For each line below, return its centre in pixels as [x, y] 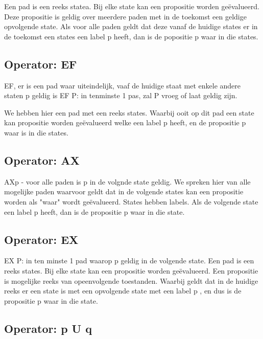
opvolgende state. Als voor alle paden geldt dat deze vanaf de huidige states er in [131, 26]
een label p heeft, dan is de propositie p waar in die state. [94, 211]
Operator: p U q [48, 328]
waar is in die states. [36, 132]
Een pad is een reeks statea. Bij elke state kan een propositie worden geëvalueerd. [132, 6]
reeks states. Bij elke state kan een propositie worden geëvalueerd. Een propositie [131, 270]
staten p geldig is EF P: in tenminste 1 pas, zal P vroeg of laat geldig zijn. [121, 95]
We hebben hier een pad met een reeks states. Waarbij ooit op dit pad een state [129, 112]
